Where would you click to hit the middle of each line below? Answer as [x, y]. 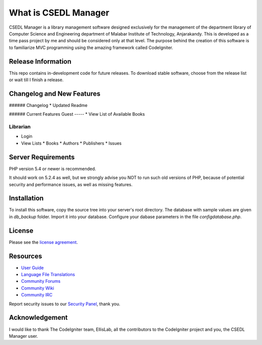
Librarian [20, 127]
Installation [26, 198]
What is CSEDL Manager [59, 13]
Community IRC [37, 295]
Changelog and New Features [55, 94]
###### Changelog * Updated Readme [48, 105]
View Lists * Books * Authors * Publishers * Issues [71, 143]
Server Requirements [42, 157]
